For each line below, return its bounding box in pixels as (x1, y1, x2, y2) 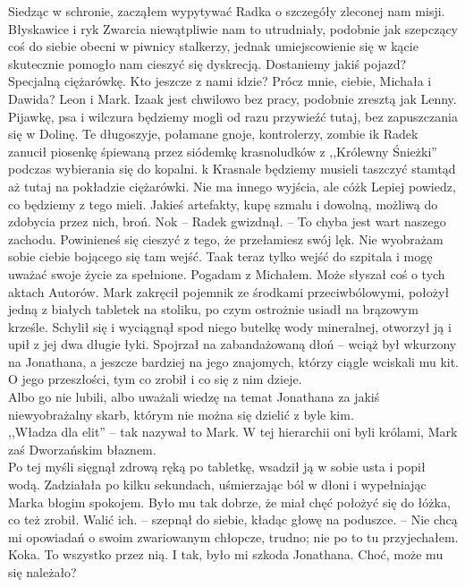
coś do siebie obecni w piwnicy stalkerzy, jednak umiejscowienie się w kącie (8, 37, 418, 55)
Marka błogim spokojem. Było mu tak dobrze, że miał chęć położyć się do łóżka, (8, 492, 451, 511)
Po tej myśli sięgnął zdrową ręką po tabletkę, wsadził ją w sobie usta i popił (8, 457, 426, 476)
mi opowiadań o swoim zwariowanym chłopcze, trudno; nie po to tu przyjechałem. (8, 527, 459, 546)
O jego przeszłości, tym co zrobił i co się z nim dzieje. (8, 370, 302, 388)
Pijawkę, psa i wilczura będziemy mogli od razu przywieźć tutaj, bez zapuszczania (8, 106, 458, 125)
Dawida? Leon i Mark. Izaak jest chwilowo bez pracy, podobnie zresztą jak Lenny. (8, 89, 457, 107)
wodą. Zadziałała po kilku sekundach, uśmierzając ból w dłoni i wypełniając (8, 475, 427, 494)
